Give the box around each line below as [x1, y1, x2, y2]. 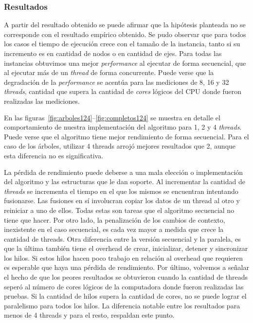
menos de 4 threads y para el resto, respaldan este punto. [4, 310, 175, 320]
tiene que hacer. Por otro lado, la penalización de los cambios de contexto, [4, 214, 225, 225]
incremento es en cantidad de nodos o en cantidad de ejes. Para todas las [4, 48, 222, 58]
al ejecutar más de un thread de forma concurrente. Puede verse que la [4, 67, 214, 77]
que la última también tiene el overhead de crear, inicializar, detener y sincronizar [4, 243, 248, 253]
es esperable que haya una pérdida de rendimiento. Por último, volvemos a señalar [4, 262, 249, 272]
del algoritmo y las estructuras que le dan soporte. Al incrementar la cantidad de [4, 176, 245, 187]
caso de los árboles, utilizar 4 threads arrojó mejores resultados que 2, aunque [4, 141, 236, 151]
